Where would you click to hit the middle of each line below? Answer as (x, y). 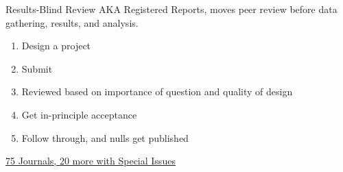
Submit (37, 68)
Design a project (56, 46)
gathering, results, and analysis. (72, 22)
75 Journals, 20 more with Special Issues (91, 161)
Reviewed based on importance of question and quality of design (157, 91)
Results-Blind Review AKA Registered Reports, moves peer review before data (171, 9)
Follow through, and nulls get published (105, 137)
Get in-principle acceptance (79, 114)
